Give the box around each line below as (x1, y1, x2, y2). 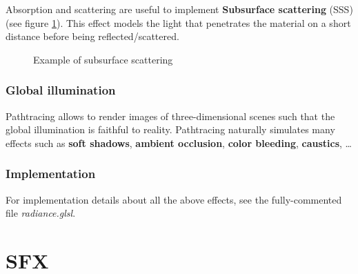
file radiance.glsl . (6, 206, 76, 220)
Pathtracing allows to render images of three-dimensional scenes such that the (6, 108, 335, 123)
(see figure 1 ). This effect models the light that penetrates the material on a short (6, 15, 351, 30)
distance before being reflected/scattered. (6, 29, 179, 43)
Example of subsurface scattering (33, 52, 173, 66)
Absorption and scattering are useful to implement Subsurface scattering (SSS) (6, 2, 353, 16)
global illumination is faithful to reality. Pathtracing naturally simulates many (6, 122, 335, 137)
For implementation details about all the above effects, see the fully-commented (6, 192, 342, 206)
